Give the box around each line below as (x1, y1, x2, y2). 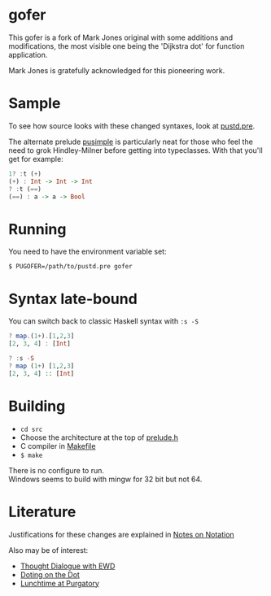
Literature (8, 502, 76, 521)
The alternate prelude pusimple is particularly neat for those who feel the (8, 137, 254, 146)
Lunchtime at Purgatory (20, 578, 100, 588)
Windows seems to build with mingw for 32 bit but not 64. (8, 474, 203, 484)
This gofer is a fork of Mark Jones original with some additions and (8, 33, 234, 42)
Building (8, 397, 66, 415)
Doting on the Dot (20, 569, 80, 579)
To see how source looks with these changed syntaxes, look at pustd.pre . (8, 120, 256, 131)
